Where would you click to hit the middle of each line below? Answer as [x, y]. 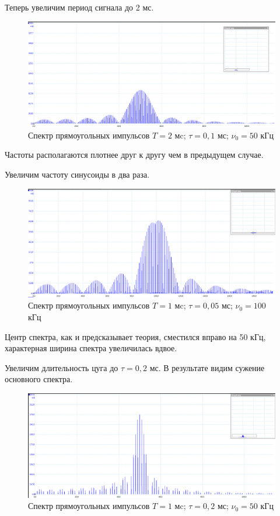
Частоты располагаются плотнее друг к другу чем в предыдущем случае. [134, 155]
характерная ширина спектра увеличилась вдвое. [91, 348]
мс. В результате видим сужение [207, 367]
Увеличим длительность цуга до [62, 367]
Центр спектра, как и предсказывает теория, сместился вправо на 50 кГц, [135, 336]
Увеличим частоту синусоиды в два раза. [77, 174]
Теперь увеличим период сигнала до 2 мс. [79, 7]
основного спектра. [39, 379]
